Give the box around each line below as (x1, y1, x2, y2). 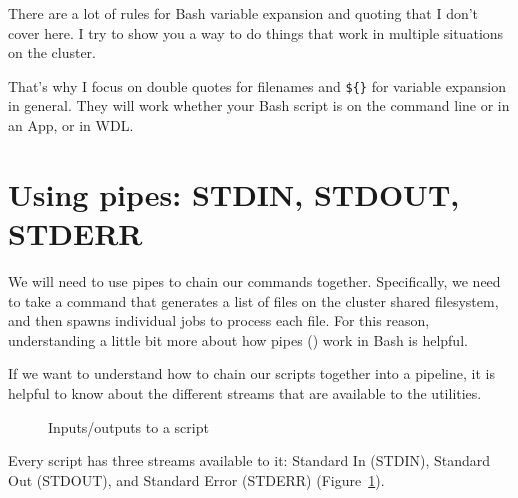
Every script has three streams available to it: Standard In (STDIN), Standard (8, 450, 491, 471)
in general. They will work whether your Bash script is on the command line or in (8, 95, 510, 116)
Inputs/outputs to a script (48, 416, 209, 437)
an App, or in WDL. (8, 115, 134, 136)
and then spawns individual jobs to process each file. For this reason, (8, 310, 430, 331)
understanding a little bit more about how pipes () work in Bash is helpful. (8, 329, 468, 350)
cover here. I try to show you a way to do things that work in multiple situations (8, 22, 504, 43)
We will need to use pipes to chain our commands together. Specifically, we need (8, 270, 501, 291)
